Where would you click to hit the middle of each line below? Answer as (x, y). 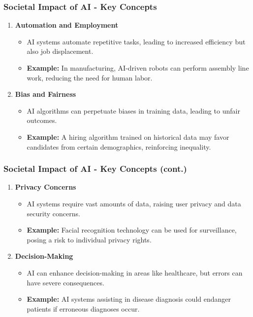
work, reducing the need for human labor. (90, 77)
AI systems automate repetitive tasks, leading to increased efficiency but (136, 41)
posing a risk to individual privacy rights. (89, 239)
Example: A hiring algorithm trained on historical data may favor (128, 137)
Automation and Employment (67, 25)
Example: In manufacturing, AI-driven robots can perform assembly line (138, 68)
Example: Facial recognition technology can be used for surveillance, (132, 230)
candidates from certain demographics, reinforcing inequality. (119, 146)
